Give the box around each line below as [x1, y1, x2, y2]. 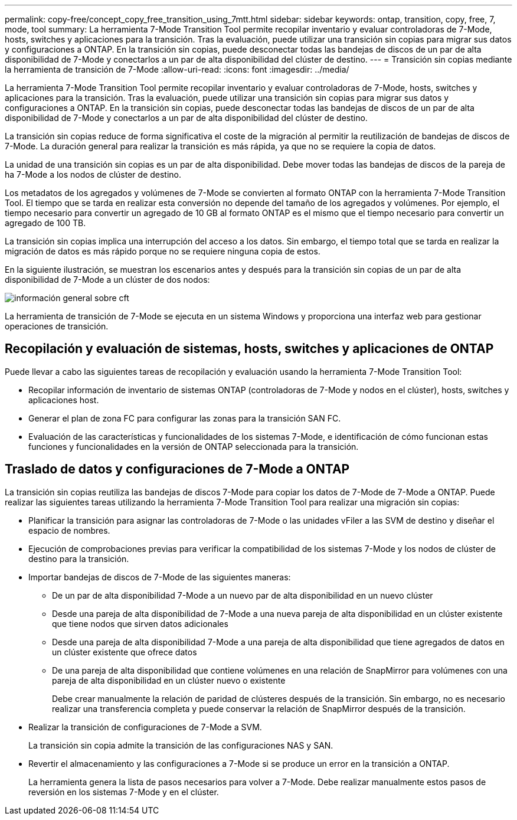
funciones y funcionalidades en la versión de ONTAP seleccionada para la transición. [28, 441, 359, 452]
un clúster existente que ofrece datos [52, 646, 197, 657]
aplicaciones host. [28, 394, 99, 405]
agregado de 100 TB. [5, 218, 86, 228]
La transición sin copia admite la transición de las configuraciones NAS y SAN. [28, 740, 333, 750]
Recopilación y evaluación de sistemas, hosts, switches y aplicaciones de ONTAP [5, 341, 494, 357]
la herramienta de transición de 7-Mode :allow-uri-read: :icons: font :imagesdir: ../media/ [5, 64, 349, 74]
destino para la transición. [28, 553, 129, 564]
